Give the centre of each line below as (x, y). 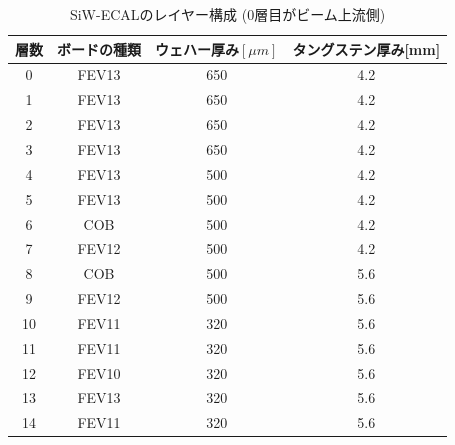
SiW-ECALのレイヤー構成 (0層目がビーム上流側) (227, 14)
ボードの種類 (99, 48)
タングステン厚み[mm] (366, 48)
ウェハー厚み (197, 48)
